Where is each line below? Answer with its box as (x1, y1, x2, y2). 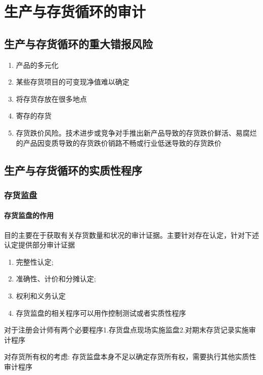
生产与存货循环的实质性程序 (4, 162, 142, 178)
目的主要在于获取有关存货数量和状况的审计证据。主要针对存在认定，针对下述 (4, 229, 259, 240)
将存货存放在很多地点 (16, 93, 87, 104)
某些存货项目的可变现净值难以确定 (16, 76, 129, 87)
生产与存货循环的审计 (4, 1, 146, 22)
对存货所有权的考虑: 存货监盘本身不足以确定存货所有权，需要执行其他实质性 (4, 351, 256, 362)
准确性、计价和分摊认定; (16, 273, 96, 284)
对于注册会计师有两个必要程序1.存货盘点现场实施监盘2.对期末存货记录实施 (4, 324, 249, 335)
